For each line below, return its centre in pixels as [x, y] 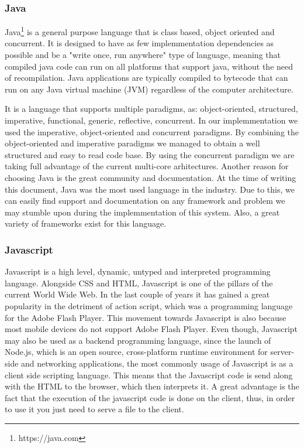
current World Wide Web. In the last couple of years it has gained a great [137, 294]
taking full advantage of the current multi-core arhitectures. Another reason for [147, 166]
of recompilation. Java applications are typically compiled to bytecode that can [146, 78]
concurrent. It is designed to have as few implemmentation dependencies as [139, 43]
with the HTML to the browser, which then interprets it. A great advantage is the [152, 386]
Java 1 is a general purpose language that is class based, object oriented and [140, 31]
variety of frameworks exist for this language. [86, 223]
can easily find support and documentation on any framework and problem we [145, 201]
